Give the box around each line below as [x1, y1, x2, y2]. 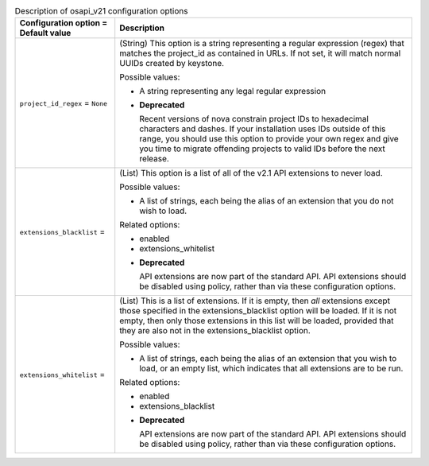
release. [139, 153, 170, 165]
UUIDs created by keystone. [119, 58, 225, 69]
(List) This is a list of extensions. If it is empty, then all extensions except [119, 295, 391, 306]
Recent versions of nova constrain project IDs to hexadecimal [139, 114, 369, 125]
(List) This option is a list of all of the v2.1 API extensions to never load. [119, 168, 383, 179]
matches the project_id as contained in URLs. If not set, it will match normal [119, 48, 401, 59]
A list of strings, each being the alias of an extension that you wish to [139, 353, 397, 364]
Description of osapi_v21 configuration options [14, 6, 188, 17]
